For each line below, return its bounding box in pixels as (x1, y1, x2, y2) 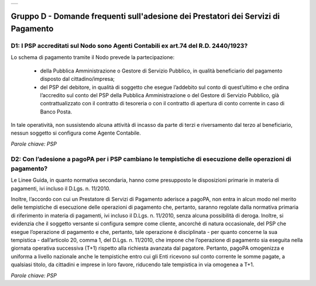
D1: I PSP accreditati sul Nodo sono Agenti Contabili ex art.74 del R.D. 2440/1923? (11, 42, 248, 50)
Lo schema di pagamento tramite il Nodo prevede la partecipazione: (11, 54, 175, 61)
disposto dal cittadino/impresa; (40, 75, 115, 82)
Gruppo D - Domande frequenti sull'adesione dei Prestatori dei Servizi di (11, 12, 280, 22)
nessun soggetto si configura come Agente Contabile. (11, 129, 141, 137)
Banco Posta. (40, 108, 73, 115)
